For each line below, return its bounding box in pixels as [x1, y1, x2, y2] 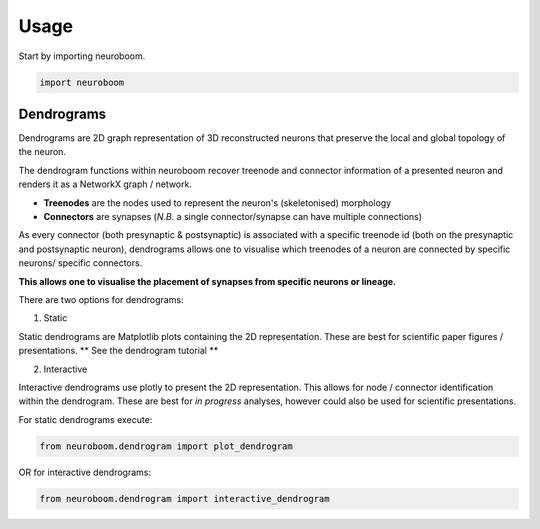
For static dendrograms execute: [18, 413, 153, 425]
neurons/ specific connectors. [18, 257, 143, 269]
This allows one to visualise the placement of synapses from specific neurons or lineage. [18, 275, 397, 287]
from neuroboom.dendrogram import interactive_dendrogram [39, 493, 330, 504]
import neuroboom [39, 76, 125, 88]
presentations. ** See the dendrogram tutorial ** [18, 345, 219, 357]
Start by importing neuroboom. [18, 50, 146, 62]
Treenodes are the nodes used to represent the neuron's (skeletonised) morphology [43, 196, 392, 209]
